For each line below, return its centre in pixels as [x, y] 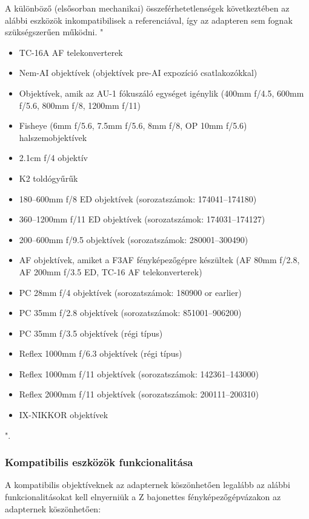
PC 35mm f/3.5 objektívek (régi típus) [91, 333]
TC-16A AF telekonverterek [71, 52]
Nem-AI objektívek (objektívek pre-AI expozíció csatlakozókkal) [138, 73]
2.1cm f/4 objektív [53, 158]
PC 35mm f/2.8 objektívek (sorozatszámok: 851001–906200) [130, 313]
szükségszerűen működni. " [54, 32]
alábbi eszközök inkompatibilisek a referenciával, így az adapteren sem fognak [149, 20]
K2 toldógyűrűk [48, 178]
